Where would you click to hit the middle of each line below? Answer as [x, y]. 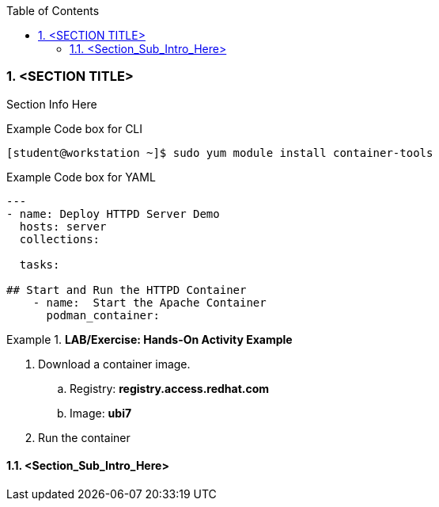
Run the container [84, 437]
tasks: [40, 264]
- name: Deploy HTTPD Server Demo [113, 213]
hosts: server [63, 226]
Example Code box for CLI [75, 128]
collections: [60, 239]
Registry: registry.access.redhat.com [170, 388]
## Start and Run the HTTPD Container [127, 290]
